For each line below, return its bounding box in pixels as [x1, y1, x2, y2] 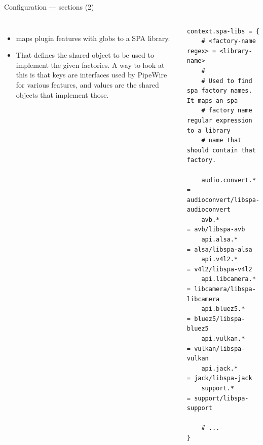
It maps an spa [186, 97, 238, 104]
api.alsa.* [201, 236, 238, 244]
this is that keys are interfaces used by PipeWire [16, 69, 167, 80]
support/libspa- [194, 394, 249, 402]
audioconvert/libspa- [186, 196, 259, 204]
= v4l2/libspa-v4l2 [186, 265, 252, 273]
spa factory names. [186, 87, 252, 95]
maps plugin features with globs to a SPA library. [16, 32, 170, 43]
